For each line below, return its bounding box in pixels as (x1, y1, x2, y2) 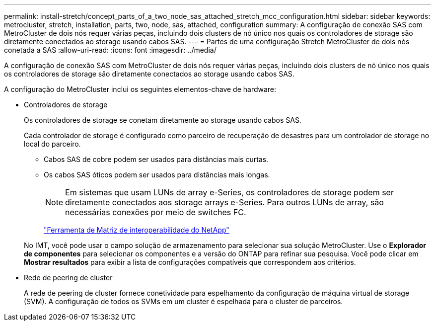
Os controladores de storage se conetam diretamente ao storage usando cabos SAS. (24, 116, 302, 124)
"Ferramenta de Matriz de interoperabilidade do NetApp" (44, 226, 229, 234)
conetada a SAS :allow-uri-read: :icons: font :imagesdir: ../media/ (4, 46, 217, 54)
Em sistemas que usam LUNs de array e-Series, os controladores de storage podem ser (65, 187, 394, 197)
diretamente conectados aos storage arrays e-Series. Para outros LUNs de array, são (65, 197, 384, 207)
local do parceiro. (24, 140, 81, 148)
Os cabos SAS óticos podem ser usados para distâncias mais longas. (44, 170, 270, 179)
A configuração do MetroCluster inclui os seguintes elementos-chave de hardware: (4, 85, 277, 93)
